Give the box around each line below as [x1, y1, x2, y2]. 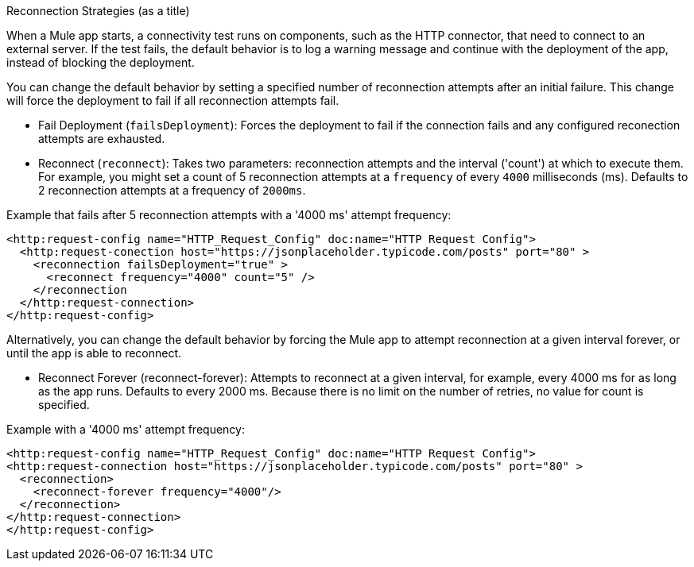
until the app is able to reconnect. [6, 346, 182, 360]
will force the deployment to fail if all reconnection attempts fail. [6, 94, 339, 107]
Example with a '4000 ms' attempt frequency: [6, 422, 245, 436]
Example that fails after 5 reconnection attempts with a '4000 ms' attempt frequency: [6, 208, 452, 222]
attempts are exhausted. [38, 132, 165, 145]
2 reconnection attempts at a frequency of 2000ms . [38, 183, 306, 197]
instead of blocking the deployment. [6, 56, 195, 69]
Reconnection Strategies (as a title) [6, 4, 190, 17]
